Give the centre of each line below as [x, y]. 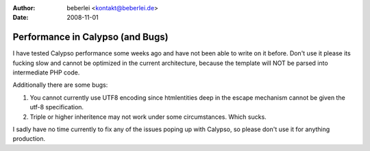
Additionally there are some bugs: [60, 85]
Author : [24, 8]
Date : [21, 18]
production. [29, 139]
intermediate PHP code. [46, 72]
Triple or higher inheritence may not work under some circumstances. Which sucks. [148, 117]
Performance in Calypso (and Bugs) [90, 37]
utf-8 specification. [57, 107]
